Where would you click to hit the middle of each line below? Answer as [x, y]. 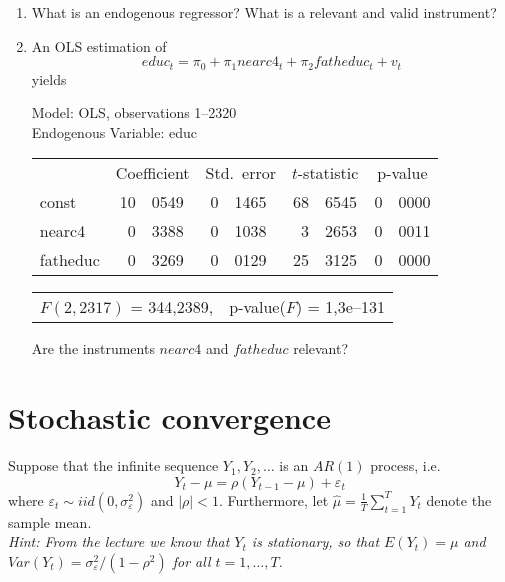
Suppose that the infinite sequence [113, 465]
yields [49, 78]
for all [191, 560]
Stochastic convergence [169, 417]
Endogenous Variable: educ [114, 131]
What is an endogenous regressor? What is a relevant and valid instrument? [264, 12]
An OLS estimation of [99, 45]
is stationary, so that [315, 541]
